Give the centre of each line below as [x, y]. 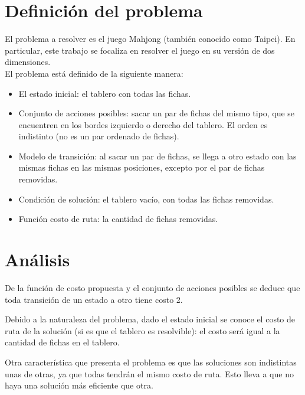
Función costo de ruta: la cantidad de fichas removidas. [118, 219]
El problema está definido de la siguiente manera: [94, 73]
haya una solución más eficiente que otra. [79, 385]
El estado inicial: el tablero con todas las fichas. [105, 93]
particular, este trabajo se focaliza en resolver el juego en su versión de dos [140, 50]
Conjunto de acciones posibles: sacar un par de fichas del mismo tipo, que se [157, 113]
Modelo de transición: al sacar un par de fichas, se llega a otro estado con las [158, 156]
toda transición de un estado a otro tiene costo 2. [94, 299]
